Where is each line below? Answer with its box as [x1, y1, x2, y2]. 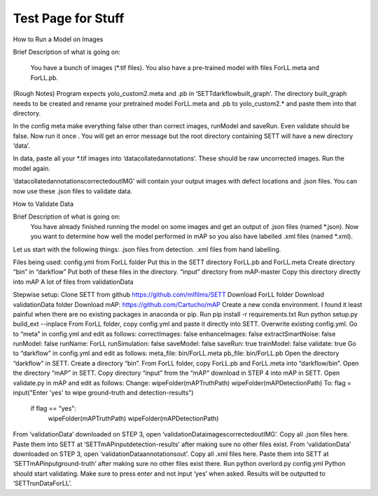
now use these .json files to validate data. [13, 186, 133, 195]
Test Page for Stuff [13, 11, 125, 26]
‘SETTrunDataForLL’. [13, 479, 72, 488]
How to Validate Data [13, 200, 73, 208]
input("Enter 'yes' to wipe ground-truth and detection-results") [13, 389, 194, 397]
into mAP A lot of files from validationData [13, 277, 134, 286]
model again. [13, 164, 50, 172]
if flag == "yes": [30, 404, 77, 413]
